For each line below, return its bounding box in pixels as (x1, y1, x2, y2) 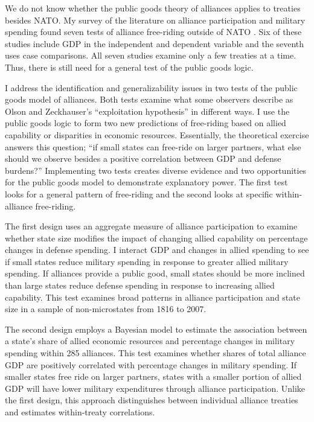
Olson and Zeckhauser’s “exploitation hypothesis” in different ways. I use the (5, 104, 290, 117)
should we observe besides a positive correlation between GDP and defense (5, 152, 281, 165)
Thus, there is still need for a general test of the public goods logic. (5, 60, 254, 73)
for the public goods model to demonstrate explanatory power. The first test (5, 176, 288, 188)
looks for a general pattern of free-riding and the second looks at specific (5, 187, 273, 200)
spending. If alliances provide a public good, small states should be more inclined (5, 267, 305, 280)
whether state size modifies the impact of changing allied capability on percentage (5, 231, 308, 244)
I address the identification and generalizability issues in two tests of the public (5, 81, 298, 94)
